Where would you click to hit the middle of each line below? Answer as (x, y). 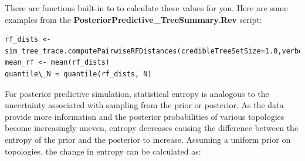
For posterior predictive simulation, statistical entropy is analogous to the (137, 93)
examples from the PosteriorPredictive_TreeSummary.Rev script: (133, 19)
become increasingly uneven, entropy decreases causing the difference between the (152, 128)
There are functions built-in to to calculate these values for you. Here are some (146, 8)
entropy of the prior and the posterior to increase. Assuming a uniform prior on (148, 139)
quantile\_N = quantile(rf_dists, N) (78, 74)
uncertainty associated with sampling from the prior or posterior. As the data (144, 105)
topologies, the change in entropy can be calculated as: (103, 151)
